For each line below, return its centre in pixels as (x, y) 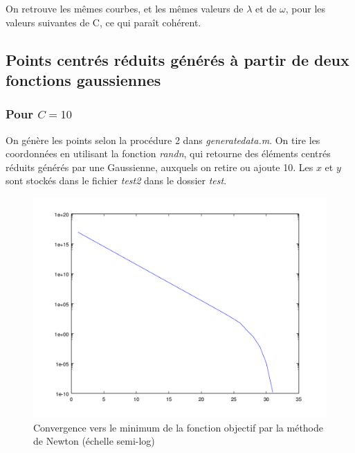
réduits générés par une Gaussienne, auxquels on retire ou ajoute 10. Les (160, 167)
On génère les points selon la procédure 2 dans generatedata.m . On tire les (163, 140)
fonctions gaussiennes (83, 79)
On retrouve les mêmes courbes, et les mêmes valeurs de (125, 8)
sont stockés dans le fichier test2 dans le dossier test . (116, 180)
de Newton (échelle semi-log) (94, 441)
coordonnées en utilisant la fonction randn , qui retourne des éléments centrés (168, 153)
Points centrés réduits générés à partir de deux (177, 59)
